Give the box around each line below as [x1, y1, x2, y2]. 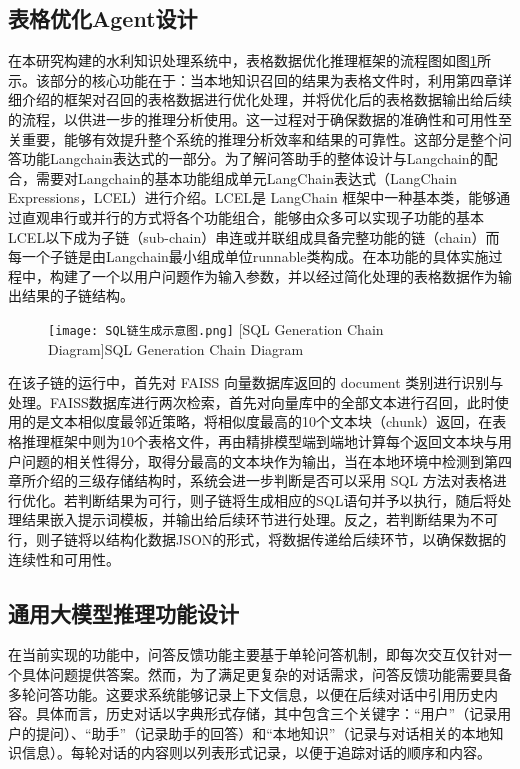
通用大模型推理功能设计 [8, 597, 239, 628]
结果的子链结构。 [21, 285, 134, 306]
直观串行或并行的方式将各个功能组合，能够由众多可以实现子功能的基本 [21, 206, 484, 227]
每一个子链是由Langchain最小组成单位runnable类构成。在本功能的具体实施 [8, 246, 489, 267]
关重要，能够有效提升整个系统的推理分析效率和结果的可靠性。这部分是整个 [8, 128, 498, 149]
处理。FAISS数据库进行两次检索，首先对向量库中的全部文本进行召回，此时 [8, 391, 495, 412]
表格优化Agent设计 [8, 3, 198, 34]
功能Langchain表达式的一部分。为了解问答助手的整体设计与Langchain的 [21, 148, 484, 169]
